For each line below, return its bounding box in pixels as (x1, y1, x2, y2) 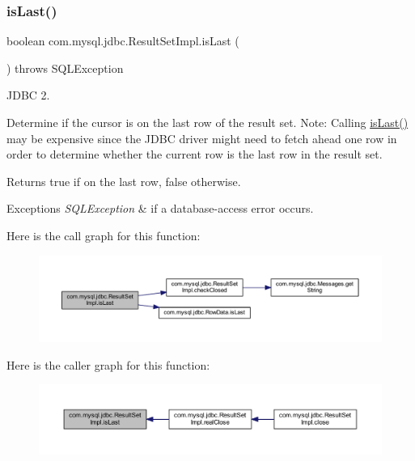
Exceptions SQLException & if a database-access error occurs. (6, 200, 314, 217)
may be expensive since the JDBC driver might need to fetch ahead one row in (6, 129, 397, 146)
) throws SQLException (6, 59, 124, 76)
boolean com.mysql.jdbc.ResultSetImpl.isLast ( (6, 32, 239, 49)
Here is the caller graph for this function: (6, 356, 210, 373)
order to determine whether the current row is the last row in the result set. (6, 146, 383, 163)
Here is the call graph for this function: (6, 226, 201, 243)
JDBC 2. (6, 87, 50, 104)
